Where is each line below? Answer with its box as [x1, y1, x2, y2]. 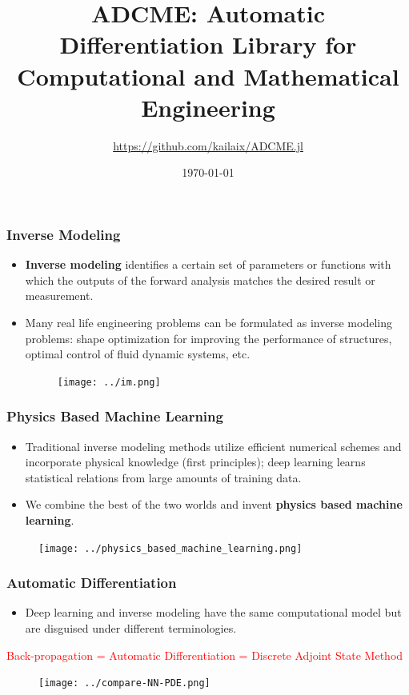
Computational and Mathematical [17, 59, 399, 92]
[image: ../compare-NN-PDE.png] [38, 677, 211, 689]
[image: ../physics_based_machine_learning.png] [38, 542, 303, 554]
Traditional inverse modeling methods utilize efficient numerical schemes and [25, 437, 402, 454]
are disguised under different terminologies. [25, 620, 237, 637]
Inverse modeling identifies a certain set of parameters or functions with [25, 256, 391, 273]
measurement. [25, 287, 94, 304]
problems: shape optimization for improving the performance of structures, [25, 330, 392, 346]
